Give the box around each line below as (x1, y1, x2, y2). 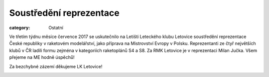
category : (9, 25, 30, 31)
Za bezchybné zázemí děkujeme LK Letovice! (9, 63, 103, 69)
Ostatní (48, 25, 63, 31)
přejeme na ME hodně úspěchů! (9, 54, 75, 60)
